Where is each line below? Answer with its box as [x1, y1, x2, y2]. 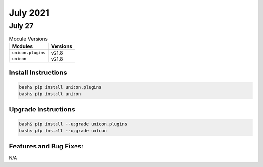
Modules [12, 43, 33, 50]
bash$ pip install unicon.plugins [19, 84, 102, 90]
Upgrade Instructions [9, 105, 75, 114]
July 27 [9, 21, 34, 30]
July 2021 [9, 7, 50, 18]
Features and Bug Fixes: [9, 142, 84, 150]
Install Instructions [9, 69, 68, 77]
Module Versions [9, 36, 48, 42]
